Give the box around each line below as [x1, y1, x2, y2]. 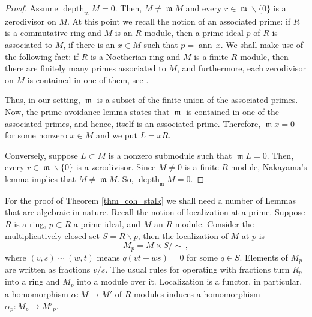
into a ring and [5, 275, 60, 288]
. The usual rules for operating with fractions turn [105, 263, 290, 275]
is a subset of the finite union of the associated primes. [97, 93, 298, 106]
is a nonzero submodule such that [108, 149, 232, 161]
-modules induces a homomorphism [131, 287, 260, 300]
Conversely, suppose [5, 149, 78, 161]
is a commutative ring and [5, 26, 101, 39]
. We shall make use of [220, 38, 304, 50]
